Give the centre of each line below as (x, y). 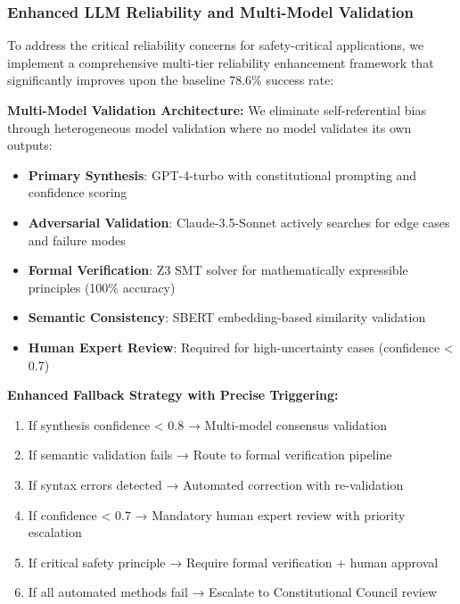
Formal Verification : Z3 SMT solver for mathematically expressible (218, 270)
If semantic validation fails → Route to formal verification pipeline (210, 455)
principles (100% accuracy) (102, 287)
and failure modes (77, 240)
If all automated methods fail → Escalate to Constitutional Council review (232, 592)
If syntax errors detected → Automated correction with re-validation (216, 484)
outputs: (30, 145)
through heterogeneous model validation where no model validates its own (209, 127)
